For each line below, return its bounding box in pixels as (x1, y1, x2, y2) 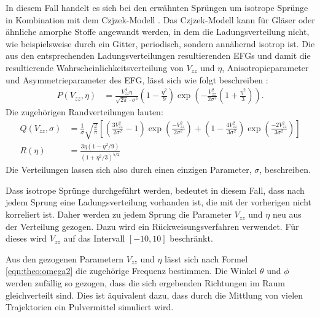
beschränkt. (170, 232, 213, 245)
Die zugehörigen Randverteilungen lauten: (6, 105, 163, 118)
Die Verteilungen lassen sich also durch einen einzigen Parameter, (6, 163, 252, 176)
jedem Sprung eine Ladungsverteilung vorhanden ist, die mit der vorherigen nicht (6, 196, 312, 208)
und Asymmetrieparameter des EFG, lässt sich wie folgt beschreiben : (6, 73, 268, 86)
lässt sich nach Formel (165, 252, 248, 265)
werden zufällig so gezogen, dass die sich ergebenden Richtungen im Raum (6, 277, 285, 289)
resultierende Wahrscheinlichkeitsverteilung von (6, 61, 184, 74)
